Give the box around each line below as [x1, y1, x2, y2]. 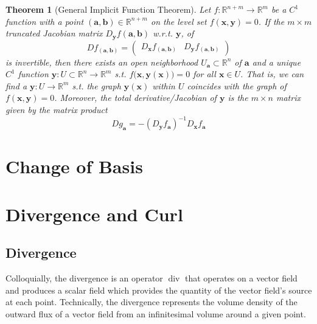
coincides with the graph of [187, 79, 287, 92]
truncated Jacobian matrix [5, 27, 103, 40]
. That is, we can [240, 67, 304, 80]
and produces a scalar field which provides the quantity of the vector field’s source [5, 283, 312, 296]
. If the [258, 15, 285, 27]
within [152, 79, 175, 92]
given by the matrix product [5, 103, 108, 116]
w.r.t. [153, 27, 173, 40]
